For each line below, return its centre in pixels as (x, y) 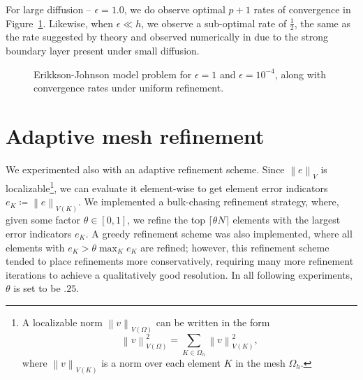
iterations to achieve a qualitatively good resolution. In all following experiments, (179, 274)
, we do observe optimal (175, 9)
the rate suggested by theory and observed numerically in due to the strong (167, 37)
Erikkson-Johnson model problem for (113, 74)
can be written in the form (213, 322)
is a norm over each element (161, 362)
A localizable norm (62, 322)
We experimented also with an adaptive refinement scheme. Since (145, 169)
